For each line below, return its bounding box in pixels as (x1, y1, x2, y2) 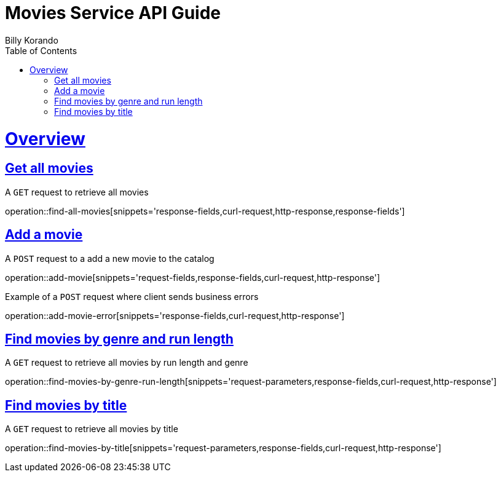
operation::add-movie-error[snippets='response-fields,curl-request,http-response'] (5, 310, 345, 321)
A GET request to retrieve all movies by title (5, 424, 178, 435)
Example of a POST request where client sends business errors (5, 291, 259, 302)
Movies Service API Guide (5, 2, 221, 23)
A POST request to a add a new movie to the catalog (5, 253, 215, 264)
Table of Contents (5, 45, 77, 56)
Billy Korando (5, 34, 58, 45)
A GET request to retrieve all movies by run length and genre (5, 357, 248, 368)
